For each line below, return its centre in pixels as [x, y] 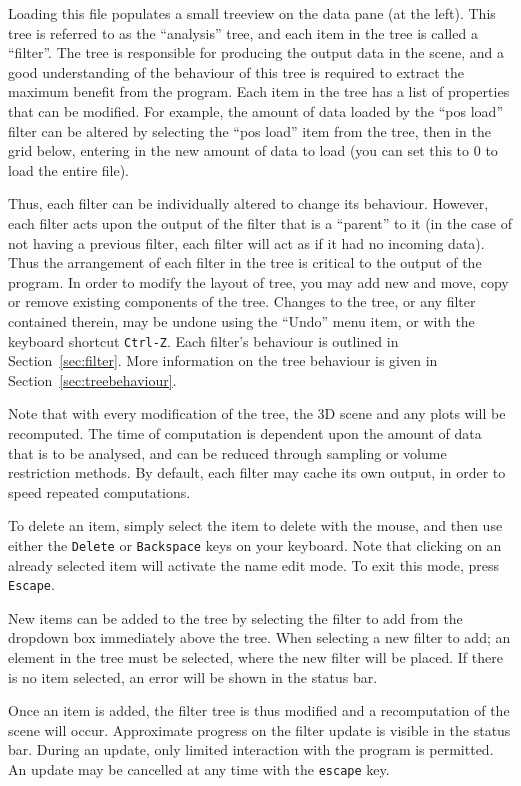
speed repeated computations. [99, 491]
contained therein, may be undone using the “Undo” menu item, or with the [241, 320]
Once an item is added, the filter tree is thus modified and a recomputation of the [259, 710]
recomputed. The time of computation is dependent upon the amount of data [245, 432]
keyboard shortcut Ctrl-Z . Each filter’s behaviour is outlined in [203, 340]
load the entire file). [68, 169]
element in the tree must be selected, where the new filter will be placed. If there [255, 657]
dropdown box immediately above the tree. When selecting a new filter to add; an [259, 637]
